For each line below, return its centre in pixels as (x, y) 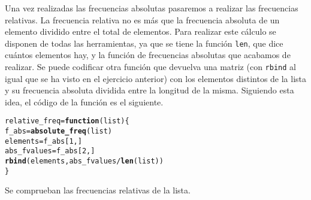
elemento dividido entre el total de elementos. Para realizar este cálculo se (141, 31)
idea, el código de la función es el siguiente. (84, 101)
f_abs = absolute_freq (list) (58, 131)
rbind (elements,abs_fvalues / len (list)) (84, 161)
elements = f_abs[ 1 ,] (43, 141)
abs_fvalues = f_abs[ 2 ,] (50, 151)
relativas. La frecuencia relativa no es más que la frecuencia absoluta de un (142, 19)
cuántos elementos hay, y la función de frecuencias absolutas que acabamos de (148, 55)
